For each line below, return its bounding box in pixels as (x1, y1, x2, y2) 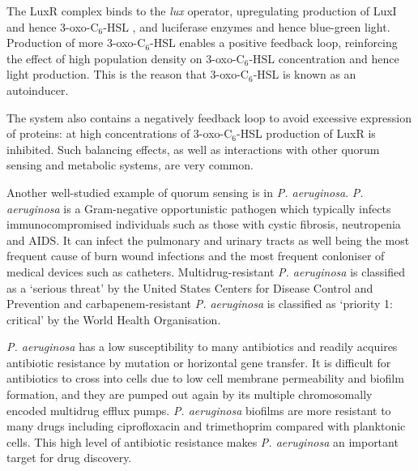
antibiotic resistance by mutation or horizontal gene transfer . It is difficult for (6, 353, 391, 370)
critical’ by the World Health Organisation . (6, 310, 221, 328)
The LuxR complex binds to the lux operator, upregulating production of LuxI (6, 2, 397, 19)
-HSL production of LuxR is (236, 125, 376, 142)
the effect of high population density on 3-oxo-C (6, 49, 245, 66)
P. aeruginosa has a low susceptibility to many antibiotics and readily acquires (6, 338, 398, 355)
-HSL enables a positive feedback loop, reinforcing (150, 34, 398, 51)
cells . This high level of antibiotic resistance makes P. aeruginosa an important (6, 433, 399, 450)
